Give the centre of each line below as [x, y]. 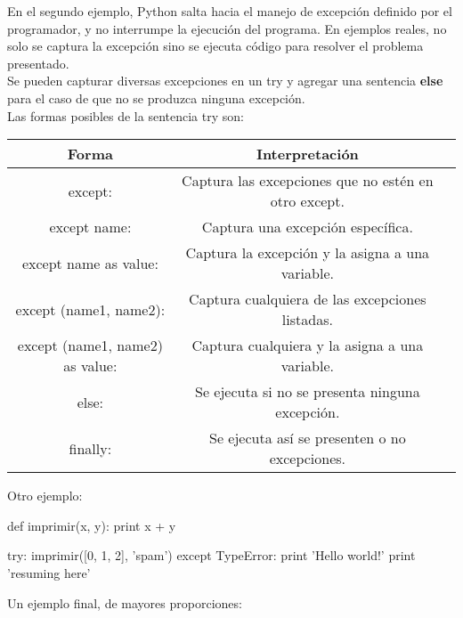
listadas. [307, 320]
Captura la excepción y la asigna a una [308, 253]
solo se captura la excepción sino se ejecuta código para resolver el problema [215, 46]
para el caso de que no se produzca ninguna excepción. [156, 98]
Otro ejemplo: [45, 496]
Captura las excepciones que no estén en [308, 181]
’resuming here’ [49, 572]
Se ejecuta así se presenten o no [308, 438]
